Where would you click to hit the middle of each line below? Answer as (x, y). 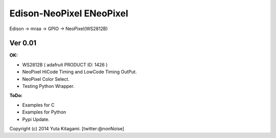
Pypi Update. (36, 119)
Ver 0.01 (23, 43)
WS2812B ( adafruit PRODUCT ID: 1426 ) (65, 64)
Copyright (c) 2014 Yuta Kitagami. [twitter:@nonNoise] (67, 128)
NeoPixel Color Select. (46, 79)
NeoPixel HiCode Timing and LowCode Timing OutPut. (79, 72)
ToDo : (16, 96)
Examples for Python (44, 112)
